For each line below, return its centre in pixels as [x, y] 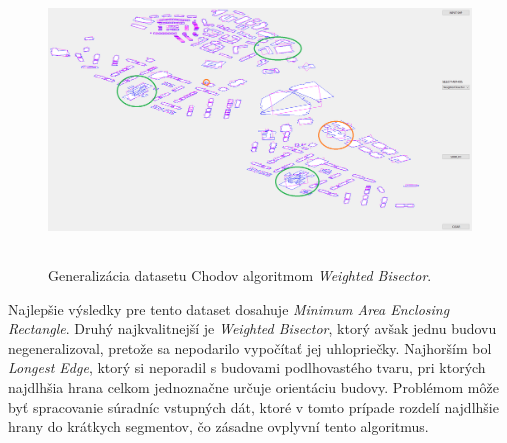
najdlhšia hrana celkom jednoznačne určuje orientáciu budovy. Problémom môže [253, 387]
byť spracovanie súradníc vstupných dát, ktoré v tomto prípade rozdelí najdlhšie [253, 406]
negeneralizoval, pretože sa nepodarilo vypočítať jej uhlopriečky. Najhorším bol [250, 347]
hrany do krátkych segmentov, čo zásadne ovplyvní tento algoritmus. [218, 426]
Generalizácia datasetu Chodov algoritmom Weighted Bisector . [240, 275]
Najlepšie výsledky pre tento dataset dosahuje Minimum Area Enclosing [229, 308]
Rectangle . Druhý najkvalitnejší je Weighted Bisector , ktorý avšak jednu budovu [252, 328]
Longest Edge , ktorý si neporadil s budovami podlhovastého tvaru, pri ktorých [247, 367]
